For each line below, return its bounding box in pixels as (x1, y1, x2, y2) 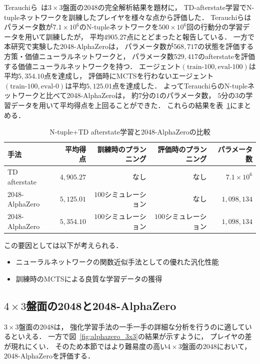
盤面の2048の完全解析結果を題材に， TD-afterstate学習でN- (62, 2, 254, 12)
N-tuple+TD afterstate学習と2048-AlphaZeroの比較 (49, 126, 210, 137)
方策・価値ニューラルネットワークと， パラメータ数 (4, 50, 174, 61)
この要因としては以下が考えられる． (4, 239, 123, 250)
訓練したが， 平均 (45, 31, 104, 41)
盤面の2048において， (181, 340, 251, 351)
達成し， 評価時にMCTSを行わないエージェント (58, 70, 214, 81)
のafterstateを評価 (197, 50, 255, 61)
